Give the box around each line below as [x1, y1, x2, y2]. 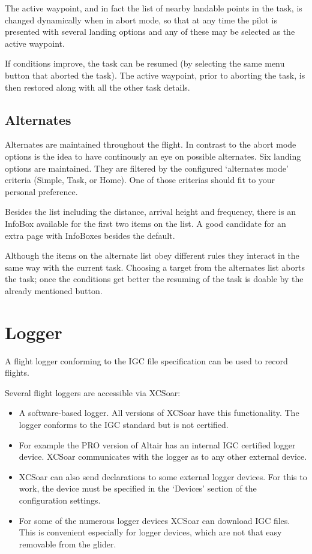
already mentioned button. [5, 284, 103, 297]
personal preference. [5, 185, 78, 197]
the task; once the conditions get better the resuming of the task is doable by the [5, 272, 304, 285]
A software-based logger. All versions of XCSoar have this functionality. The [19, 406, 299, 419]
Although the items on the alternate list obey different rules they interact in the [5, 249, 299, 262]
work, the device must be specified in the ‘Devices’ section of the [19, 482, 257, 495]
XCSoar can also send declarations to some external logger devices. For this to [19, 470, 307, 483]
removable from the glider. [19, 537, 116, 550]
